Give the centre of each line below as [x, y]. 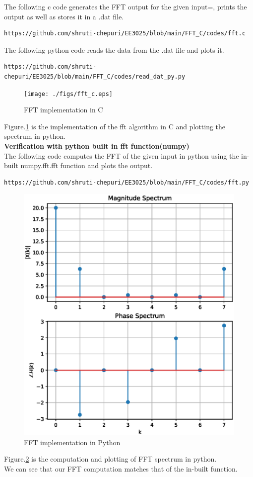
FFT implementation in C [63, 110]
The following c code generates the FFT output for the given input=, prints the [126, 6]
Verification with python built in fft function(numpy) [97, 146]
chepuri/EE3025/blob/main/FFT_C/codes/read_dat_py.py [95, 76]
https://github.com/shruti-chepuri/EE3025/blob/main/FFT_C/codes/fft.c [125, 34]
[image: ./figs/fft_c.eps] [68, 94]
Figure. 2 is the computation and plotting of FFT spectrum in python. [110, 459]
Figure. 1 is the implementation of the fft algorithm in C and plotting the [115, 126]
